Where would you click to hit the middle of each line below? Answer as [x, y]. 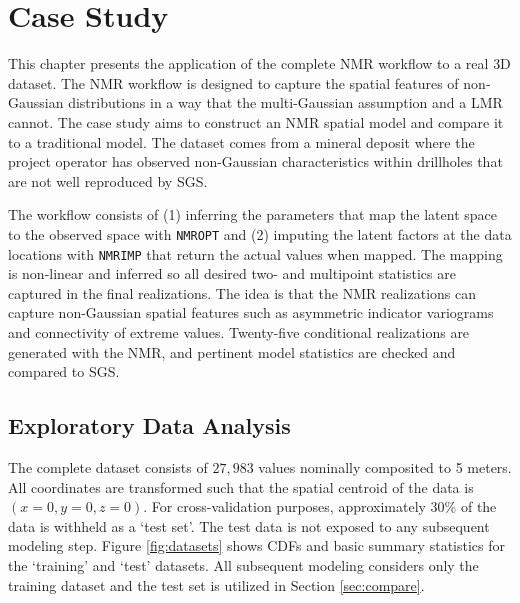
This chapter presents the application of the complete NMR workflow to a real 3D [259, 63]
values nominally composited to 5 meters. [385, 466]
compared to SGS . [64, 371]
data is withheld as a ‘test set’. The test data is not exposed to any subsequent [249, 525]
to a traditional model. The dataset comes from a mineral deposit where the [241, 141]
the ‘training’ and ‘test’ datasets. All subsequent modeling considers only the [243, 564]
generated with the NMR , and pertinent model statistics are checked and [232, 351]
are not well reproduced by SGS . [108, 180]
